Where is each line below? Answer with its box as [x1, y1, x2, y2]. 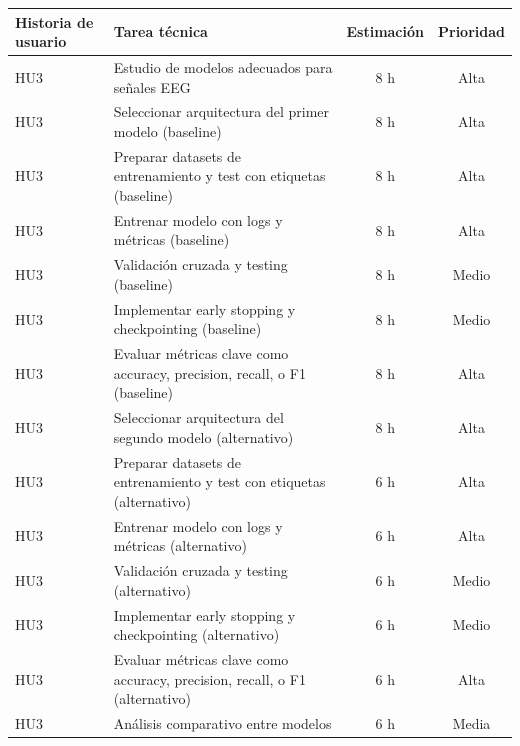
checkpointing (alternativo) [113, 624, 280, 645]
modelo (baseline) [113, 120, 222, 141]
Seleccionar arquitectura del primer [113, 101, 330, 122]
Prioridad [438, 21, 505, 42]
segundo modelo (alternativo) [113, 426, 294, 447]
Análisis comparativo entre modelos [113, 713, 332, 733]
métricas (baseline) [113, 229, 230, 250]
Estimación [346, 21, 424, 42]
